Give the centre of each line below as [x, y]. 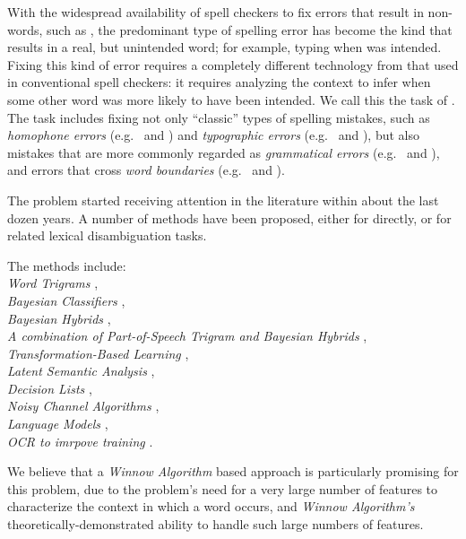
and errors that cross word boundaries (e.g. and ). [146, 170]
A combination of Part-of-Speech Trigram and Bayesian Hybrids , [187, 336]
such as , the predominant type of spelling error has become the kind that [250, 29]
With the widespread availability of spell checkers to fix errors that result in [216, 12]
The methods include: [67, 265]
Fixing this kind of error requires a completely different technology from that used [233, 64]
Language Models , [58, 424]
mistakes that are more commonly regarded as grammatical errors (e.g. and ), [224, 152]
